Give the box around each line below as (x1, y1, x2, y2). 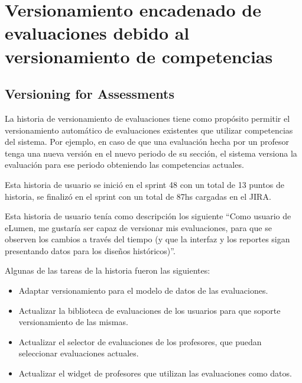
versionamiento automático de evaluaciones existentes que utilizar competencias (5, 124, 293, 136)
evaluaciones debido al (5, 21, 190, 45)
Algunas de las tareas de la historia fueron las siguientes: (5, 264, 210, 277)
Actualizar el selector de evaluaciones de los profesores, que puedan (18, 335, 262, 348)
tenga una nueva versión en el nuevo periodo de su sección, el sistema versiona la (5, 147, 297, 159)
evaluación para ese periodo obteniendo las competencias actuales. (5, 158, 244, 171)
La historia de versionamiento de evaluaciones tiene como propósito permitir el (5, 112, 290, 124)
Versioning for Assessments (5, 85, 174, 103)
